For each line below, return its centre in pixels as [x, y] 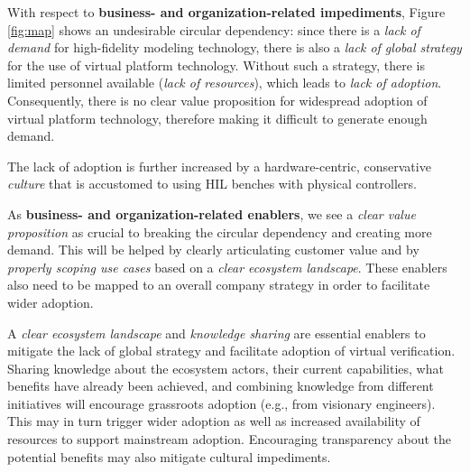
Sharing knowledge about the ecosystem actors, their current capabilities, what [226, 368]
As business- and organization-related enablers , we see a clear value [212, 213]
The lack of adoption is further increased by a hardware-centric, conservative [219, 166]
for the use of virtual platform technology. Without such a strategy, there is [216, 65]
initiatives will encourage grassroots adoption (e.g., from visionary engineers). [221, 403]
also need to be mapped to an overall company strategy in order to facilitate [219, 285]
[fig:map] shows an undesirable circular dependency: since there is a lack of [214, 29]
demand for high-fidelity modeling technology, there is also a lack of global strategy [235, 47]
